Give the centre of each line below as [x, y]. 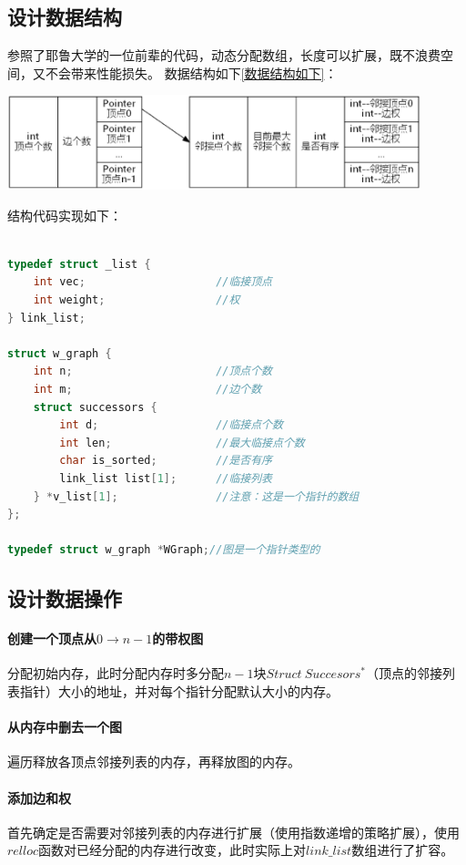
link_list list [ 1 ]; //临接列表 [166, 478]
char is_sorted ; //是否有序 [166, 461]
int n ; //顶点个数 [153, 371]
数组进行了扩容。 [403, 850]
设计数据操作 [65, 598]
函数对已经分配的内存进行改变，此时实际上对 [172, 850]
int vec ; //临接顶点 [153, 282]
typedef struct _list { [79, 264]
